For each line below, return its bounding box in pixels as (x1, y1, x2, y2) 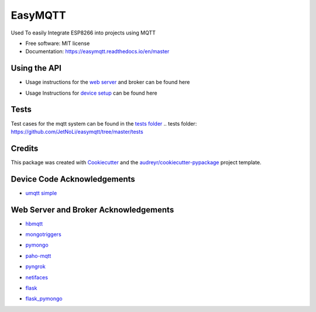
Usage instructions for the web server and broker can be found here (25, 79, 190, 86)
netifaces (25, 273, 48, 280)
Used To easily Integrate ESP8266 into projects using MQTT (11, 29, 156, 36)
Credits (11, 143, 39, 153)
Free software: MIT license (25, 40, 90, 47)
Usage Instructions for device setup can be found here (25, 89, 157, 96)
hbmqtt (25, 220, 43, 227)
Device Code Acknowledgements (11, 174, 136, 184)
